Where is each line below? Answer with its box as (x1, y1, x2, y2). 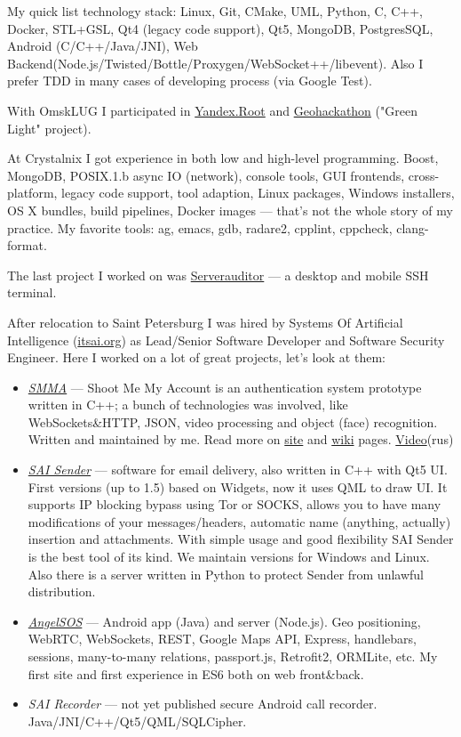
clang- (396, 218, 429, 237)
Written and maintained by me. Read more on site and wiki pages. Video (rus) (28, 430, 454, 449)
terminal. (7, 283, 57, 302)
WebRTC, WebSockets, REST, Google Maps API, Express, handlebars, (28, 629, 417, 648)
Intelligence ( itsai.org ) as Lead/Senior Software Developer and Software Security (7, 330, 445, 349)
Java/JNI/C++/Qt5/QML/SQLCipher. (28, 711, 247, 730)
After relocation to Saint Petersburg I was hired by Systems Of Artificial (7, 312, 403, 331)
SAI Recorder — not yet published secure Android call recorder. (28, 694, 378, 713)
